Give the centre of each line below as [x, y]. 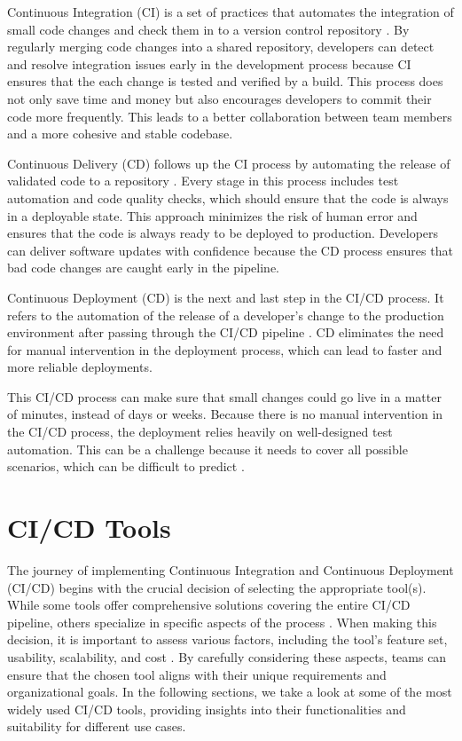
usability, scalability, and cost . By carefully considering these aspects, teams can [227, 656]
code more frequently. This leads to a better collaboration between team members [230, 116]
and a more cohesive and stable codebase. [120, 134]
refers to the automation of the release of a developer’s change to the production [226, 315]
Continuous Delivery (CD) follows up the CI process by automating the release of [229, 163]
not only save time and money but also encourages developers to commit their [219, 98]
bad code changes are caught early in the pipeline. [143, 268]
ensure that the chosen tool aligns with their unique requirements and [197, 674]
